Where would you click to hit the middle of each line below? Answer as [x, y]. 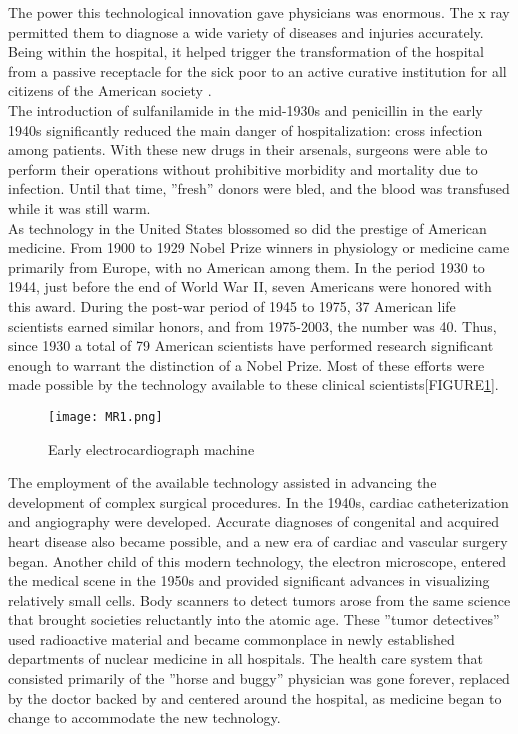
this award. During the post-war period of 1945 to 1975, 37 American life [232, 305]
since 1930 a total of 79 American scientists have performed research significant [251, 345]
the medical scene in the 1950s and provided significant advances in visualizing [249, 580]
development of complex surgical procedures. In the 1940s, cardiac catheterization [258, 501]
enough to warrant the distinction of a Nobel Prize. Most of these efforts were [246, 364]
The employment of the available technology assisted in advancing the [222, 482]
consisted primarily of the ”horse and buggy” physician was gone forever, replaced [259, 678]
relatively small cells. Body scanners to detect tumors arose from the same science [259, 599]
